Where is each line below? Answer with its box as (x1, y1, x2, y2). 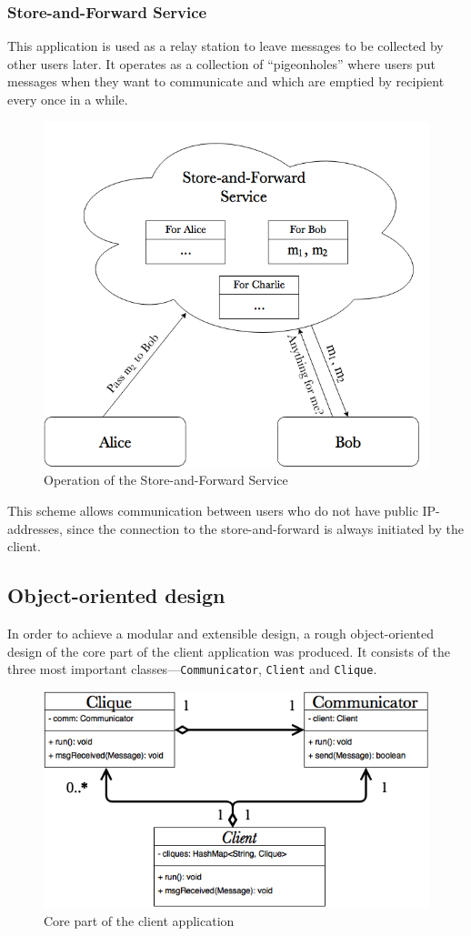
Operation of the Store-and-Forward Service (44, 470, 288, 489)
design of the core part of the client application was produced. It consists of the (7, 641, 450, 660)
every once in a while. (7, 90, 128, 108)
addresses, (7, 518, 63, 538)
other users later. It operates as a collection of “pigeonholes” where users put (7, 54, 436, 73)
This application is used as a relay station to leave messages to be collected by (7, 36, 444, 55)
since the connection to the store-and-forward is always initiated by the (66, 518, 464, 538)
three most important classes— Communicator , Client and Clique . (7, 659, 377, 679)
